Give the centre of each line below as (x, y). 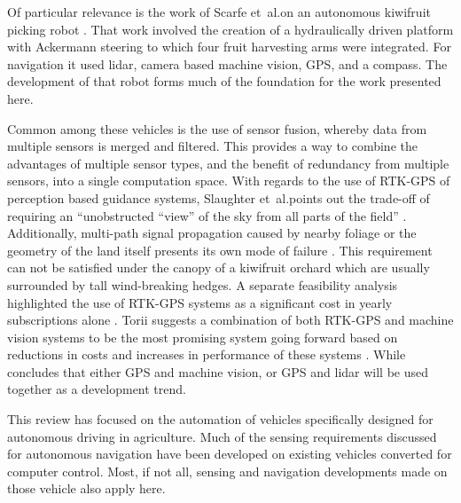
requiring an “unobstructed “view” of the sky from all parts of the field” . (207, 215)
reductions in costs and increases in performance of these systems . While (207, 354)
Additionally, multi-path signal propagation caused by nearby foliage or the (212, 233)
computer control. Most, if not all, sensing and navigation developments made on (227, 471)
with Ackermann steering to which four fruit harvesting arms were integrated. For (229, 47)
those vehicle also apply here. (86, 488)
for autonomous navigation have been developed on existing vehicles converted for (230, 454)
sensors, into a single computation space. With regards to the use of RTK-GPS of (229, 181)
